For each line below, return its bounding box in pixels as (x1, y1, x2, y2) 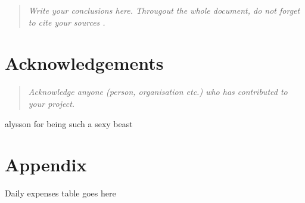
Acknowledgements (5, 51, 164, 75)
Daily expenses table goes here (5, 187, 116, 199)
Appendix (5, 152, 87, 177)
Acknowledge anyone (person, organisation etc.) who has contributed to (28, 85, 288, 98)
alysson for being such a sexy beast (5, 117, 133, 130)
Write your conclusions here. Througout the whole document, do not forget (28, 4, 300, 16)
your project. (28, 97, 75, 109)
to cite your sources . (28, 16, 105, 28)
